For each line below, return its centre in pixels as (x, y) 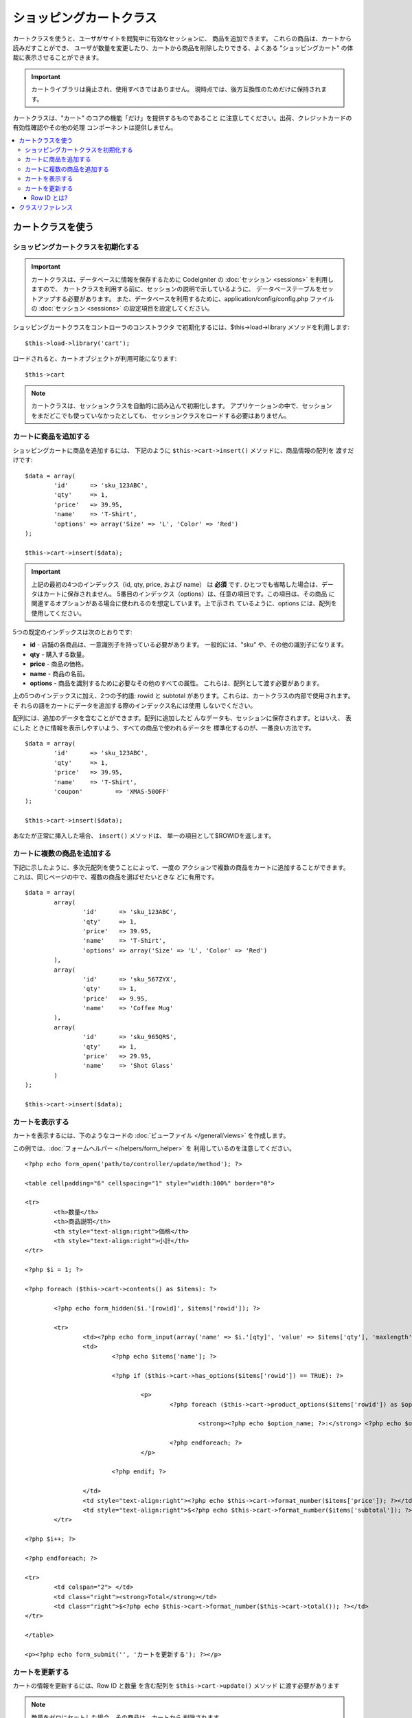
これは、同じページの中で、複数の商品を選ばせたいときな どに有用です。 (115, 877)
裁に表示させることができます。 (58, 58)
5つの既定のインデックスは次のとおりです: (72, 632)
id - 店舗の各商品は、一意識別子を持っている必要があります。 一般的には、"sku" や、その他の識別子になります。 (189, 645)
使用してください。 (58, 613)
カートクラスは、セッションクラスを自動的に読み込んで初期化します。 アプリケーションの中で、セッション (182, 406)
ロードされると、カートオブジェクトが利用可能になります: (95, 359)
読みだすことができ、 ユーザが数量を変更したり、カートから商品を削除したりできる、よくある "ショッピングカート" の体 (183, 47)
